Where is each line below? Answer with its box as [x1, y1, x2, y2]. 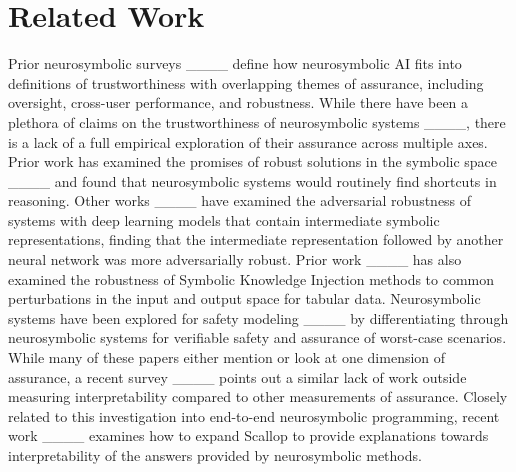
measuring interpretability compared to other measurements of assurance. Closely [8, 386, 508, 407]
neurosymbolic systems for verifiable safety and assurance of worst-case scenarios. [8, 327, 507, 348]
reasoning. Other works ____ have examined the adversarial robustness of [8, 190, 472, 211]
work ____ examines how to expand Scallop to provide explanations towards [8, 425, 489, 446]
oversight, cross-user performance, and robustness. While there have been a [8, 92, 469, 113]
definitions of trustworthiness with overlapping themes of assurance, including [8, 72, 484, 93]
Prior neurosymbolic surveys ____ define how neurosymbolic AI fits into [8, 53, 462, 74]
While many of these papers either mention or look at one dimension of [8, 347, 446, 368]
